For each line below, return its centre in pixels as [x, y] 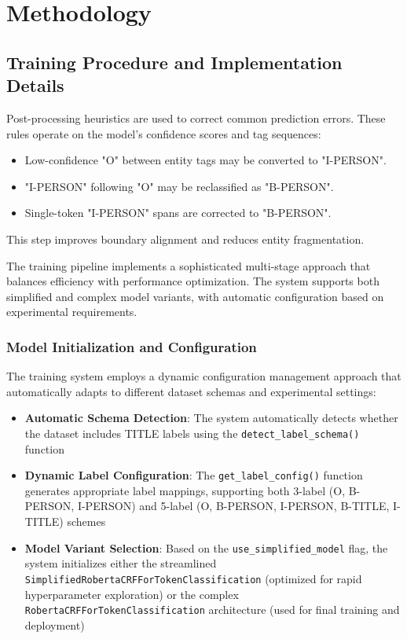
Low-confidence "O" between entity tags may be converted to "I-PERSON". [205, 160]
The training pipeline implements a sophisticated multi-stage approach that [189, 265]
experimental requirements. [72, 312]
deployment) [55, 624]
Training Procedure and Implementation [174, 62]
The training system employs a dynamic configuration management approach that [204, 376]
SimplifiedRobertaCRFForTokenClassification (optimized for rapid [193, 578]
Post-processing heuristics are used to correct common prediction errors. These [196, 118]
